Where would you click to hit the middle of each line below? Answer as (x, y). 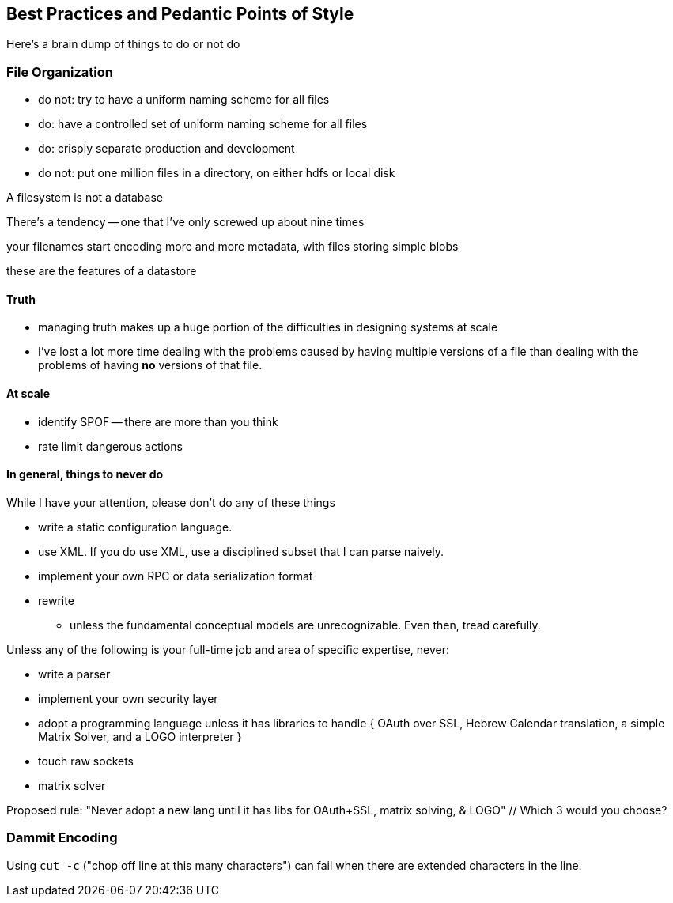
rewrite (56, 600)
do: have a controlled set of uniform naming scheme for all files (203, 124)
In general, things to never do (85, 474)
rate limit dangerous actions (111, 446)
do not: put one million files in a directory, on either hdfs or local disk (217, 173)
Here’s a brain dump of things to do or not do (123, 44)
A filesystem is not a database (85, 198)
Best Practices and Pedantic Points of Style (180, 14)
